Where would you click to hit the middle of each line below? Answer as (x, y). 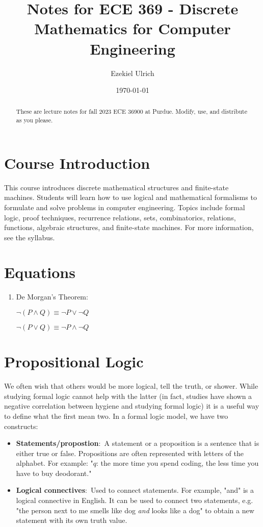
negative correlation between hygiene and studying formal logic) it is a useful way (132, 406)
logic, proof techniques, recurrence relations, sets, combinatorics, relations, (120, 217)
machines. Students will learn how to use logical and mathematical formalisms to (130, 197)
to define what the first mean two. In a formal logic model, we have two (116, 416)
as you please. (34, 120)
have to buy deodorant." (54, 473)
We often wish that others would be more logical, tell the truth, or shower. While (131, 386)
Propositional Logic (74, 361)
